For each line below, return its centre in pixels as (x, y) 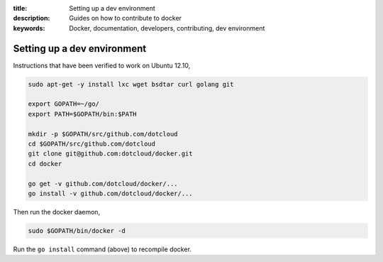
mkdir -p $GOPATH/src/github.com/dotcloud (103, 134)
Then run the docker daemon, (57, 212)
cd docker (45, 164)
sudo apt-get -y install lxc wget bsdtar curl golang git (131, 84)
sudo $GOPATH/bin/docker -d (77, 230)
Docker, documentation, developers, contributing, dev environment (167, 28)
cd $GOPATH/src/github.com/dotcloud (92, 144)
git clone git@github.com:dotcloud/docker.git (110, 154)
